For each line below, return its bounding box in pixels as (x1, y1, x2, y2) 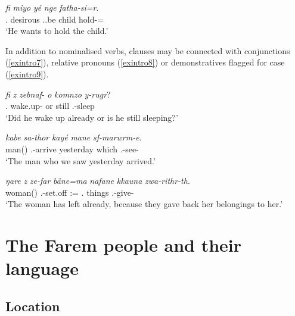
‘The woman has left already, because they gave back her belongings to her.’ (5, 198, 283, 210)
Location (5, 296, 60, 315)
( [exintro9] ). (5, 67, 49, 80)
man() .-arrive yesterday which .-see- (5, 142, 139, 155)
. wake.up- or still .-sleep (5, 99, 95, 112)
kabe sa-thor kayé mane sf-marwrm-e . (5, 131, 142, 143)
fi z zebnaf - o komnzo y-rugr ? (5, 87, 111, 100)
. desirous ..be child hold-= (5, 12, 104, 25)
